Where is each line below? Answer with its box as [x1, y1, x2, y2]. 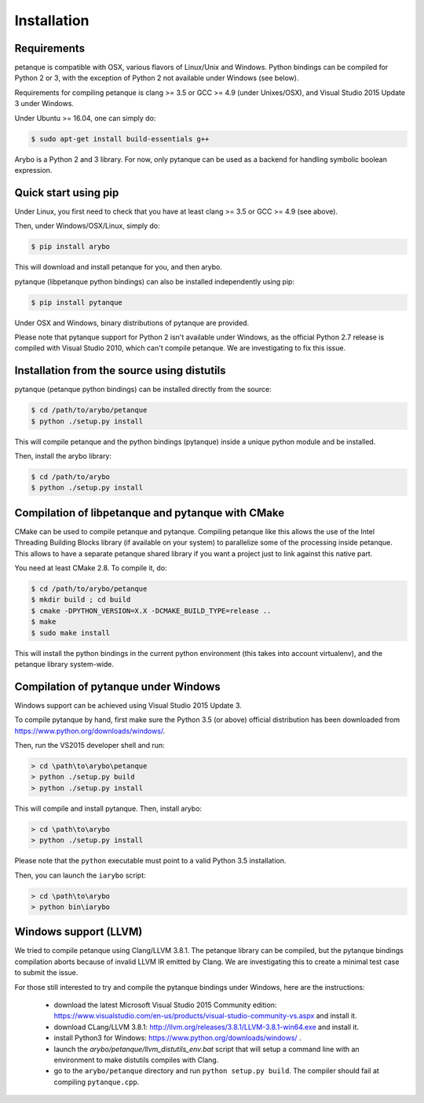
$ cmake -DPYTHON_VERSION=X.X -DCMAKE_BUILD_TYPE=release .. [31, 606, 272, 615]
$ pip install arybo [31, 242, 110, 251]
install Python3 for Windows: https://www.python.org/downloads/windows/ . [53, 1033, 302, 1043]
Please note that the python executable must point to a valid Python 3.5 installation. [14, 856, 287, 866]
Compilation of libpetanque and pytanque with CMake [14, 506, 285, 519]
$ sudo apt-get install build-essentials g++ [31, 134, 210, 143]
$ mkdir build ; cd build [31, 595, 131, 604]
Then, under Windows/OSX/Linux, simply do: [14, 221, 160, 231]
